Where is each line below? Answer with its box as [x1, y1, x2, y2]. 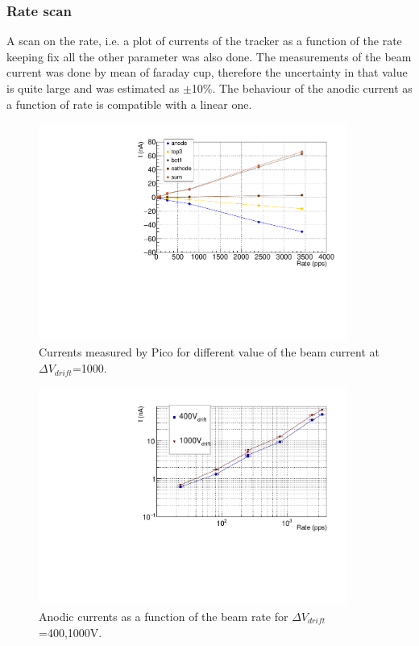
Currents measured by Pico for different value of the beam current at [39, 344, 380, 361]
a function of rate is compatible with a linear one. [6, 95, 252, 112]
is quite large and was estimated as [6, 80, 180, 96]
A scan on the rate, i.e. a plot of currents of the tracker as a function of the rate [6, 32, 402, 49]
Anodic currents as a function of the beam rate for [39, 607, 288, 624]
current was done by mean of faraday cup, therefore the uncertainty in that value [6, 64, 408, 81]
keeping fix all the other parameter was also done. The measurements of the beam [6, 48, 412, 65]
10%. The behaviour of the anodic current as [191, 80, 413, 96]
